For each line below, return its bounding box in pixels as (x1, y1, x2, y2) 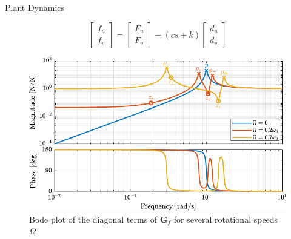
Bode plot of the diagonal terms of (29, 212, 158, 225)
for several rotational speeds (173, 212, 278, 225)
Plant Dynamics (5, 1, 65, 13)
